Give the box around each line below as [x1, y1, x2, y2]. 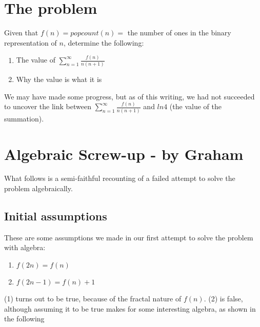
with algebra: [4, 242, 46, 253]
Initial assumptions [4, 208, 107, 224]
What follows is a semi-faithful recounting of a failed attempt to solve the [4, 173, 235, 183]
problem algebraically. [4, 183, 73, 194]
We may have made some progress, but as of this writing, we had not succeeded [4, 91, 255, 101]
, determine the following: [63, 37, 144, 48]
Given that [4, 27, 38, 38]
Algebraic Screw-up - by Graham [4, 143, 244, 164]
